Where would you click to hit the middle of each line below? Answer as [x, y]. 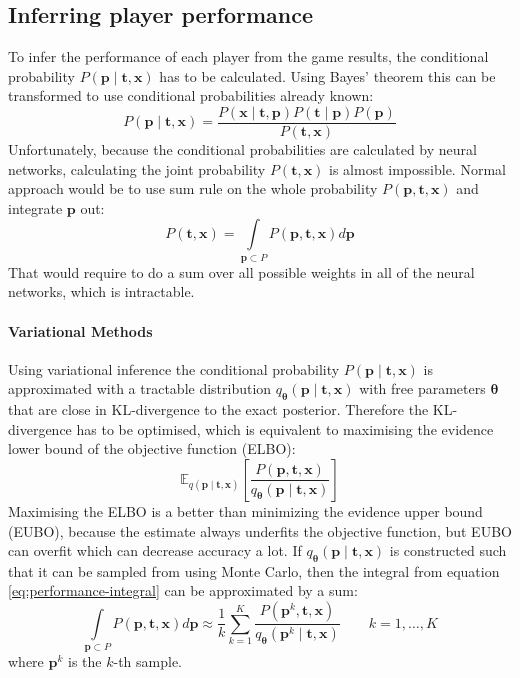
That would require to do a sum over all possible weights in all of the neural [241, 271]
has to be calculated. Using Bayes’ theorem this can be [327, 75]
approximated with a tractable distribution [140, 388]
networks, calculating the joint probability [137, 168]
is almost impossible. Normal [417, 168]
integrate [35, 207]
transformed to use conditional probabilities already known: [191, 95]
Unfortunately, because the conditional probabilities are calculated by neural [242, 149]
